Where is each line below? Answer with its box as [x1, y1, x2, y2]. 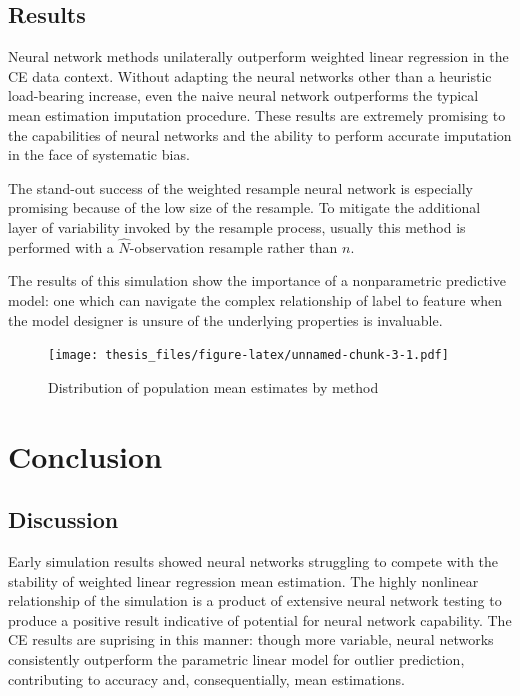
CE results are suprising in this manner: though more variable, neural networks [8, 629, 494, 650]
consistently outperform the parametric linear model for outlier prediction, [8, 648, 465, 669]
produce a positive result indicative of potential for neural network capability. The [8, 609, 512, 630]
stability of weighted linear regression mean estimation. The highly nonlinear [8, 570, 479, 591]
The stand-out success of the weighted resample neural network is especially [8, 177, 473, 198]
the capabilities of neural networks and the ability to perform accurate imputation [8, 124, 512, 145]
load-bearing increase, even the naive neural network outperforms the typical [8, 85, 479, 106]
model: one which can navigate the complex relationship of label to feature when [8, 289, 503, 310]
